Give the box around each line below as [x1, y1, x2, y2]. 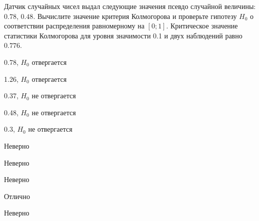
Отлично [4, 191, 30, 201]
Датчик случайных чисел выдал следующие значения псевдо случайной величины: [4, 1, 256, 11]
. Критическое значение [166, 20, 238, 31]
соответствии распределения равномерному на [4, 20, 144, 31]
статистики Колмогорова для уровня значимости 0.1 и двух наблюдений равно [4, 30, 242, 40]
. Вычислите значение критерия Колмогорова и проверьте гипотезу [33, 10, 237, 21]
